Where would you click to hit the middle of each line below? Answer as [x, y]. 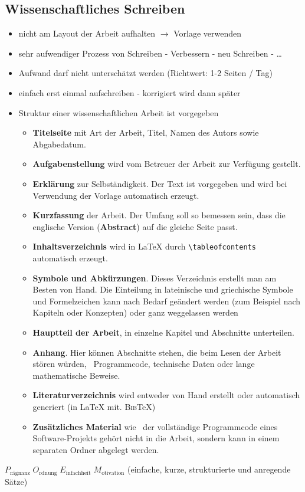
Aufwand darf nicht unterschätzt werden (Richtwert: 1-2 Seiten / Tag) [145, 73]
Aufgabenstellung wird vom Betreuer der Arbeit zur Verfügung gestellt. [167, 164]
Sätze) [16, 481]
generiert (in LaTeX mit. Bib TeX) [94, 406]
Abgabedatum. [59, 144]
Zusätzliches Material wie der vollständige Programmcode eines [155, 426]
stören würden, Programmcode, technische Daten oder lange [144, 364]
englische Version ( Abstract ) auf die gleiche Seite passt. [135, 226]
